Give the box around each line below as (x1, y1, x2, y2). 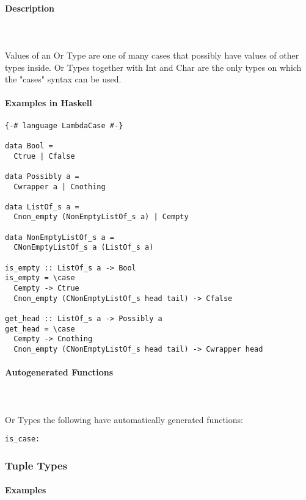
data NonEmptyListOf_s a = (5, 233, 114, 242)
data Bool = (5, 141, 53, 150)
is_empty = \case (5, 274, 75, 283)
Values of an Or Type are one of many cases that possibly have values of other (5, 48, 299, 61)
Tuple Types (5, 457, 68, 473)
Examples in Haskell (5, 96, 92, 109)
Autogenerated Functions (5, 366, 114, 379)
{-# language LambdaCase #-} (5, 121, 123, 130)
